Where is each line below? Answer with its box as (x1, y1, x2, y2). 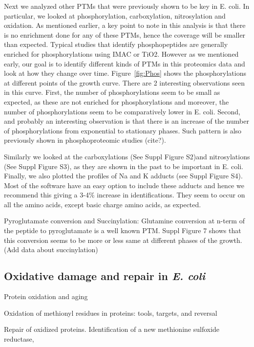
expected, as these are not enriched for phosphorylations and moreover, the (4, 96, 229, 107)
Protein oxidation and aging (4, 291, 88, 302)
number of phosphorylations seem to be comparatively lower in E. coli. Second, (4, 106, 240, 116)
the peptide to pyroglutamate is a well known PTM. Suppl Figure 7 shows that (4, 225, 241, 236)
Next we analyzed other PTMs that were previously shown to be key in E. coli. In (4, 1, 250, 11)
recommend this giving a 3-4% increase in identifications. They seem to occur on (4, 190, 245, 200)
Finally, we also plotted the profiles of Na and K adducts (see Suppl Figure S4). (4, 171, 243, 181)
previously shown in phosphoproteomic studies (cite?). (4, 135, 166, 145)
